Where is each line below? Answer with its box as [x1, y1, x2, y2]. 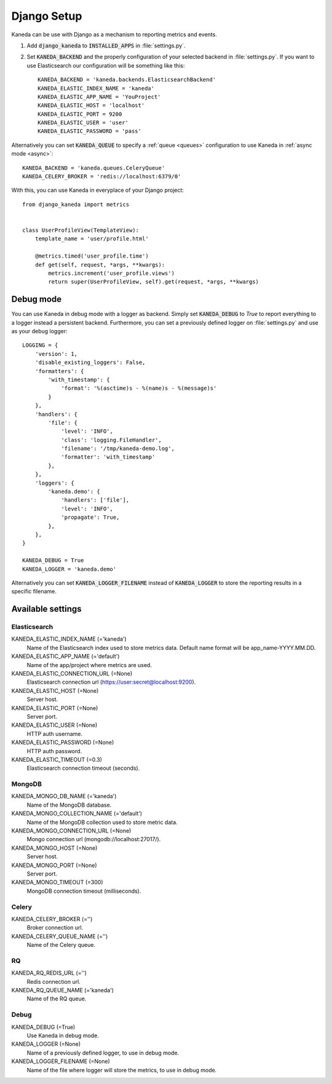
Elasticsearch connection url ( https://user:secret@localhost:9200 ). [26, 678, 196, 686]
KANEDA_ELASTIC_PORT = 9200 [38, 111, 122, 117]
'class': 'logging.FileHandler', [61, 437, 162, 443]
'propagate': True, [61, 514, 120, 521]
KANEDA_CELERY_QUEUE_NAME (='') [11, 932, 108, 940]
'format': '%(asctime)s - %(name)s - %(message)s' [61, 385, 217, 392]
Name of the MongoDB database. [26, 801, 112, 809]
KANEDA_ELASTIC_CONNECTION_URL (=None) [11, 670, 133, 678]
